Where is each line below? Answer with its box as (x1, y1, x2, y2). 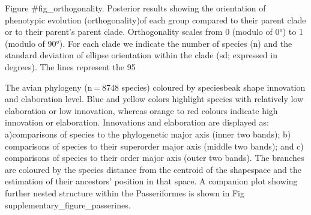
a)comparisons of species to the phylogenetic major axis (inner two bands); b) (5, 127, 291, 140)
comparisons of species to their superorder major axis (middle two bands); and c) (5, 139, 304, 152)
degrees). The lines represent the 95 (5, 60, 136, 73)
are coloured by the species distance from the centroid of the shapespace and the (5, 163, 302, 175)
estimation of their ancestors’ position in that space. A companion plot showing (5, 175, 298, 187)
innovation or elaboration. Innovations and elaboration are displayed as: (5, 116, 269, 129)
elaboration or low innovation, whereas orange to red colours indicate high (5, 104, 278, 117)
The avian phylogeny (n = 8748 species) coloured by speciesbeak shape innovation (5, 80, 306, 93)
